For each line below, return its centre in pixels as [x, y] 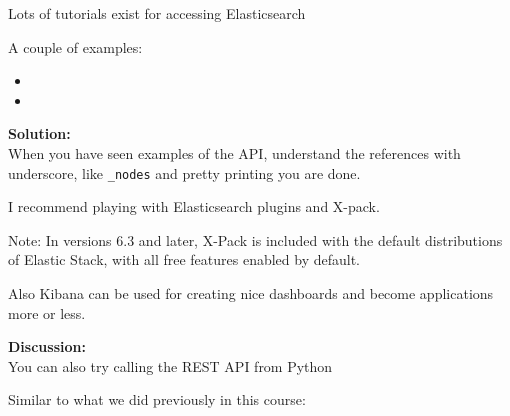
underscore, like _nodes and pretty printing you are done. [184, 172]
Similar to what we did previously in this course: [157, 399]
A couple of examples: [75, 46]
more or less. [47, 312]
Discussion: [47, 346]
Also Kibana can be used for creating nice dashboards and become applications [251, 293]
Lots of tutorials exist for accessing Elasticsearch [157, 13]
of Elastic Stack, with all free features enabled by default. [184, 259]
